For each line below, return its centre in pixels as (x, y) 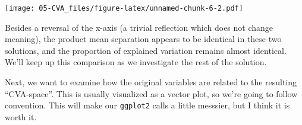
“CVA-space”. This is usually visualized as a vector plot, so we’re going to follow (151, 93)
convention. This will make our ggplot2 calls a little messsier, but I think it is (147, 105)
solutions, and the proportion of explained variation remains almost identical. (146, 50)
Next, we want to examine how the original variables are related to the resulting (151, 82)
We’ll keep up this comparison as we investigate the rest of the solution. (136, 62)
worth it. (21, 116)
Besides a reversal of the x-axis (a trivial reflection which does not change (139, 27)
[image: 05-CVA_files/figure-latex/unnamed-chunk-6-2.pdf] (124, 8)
